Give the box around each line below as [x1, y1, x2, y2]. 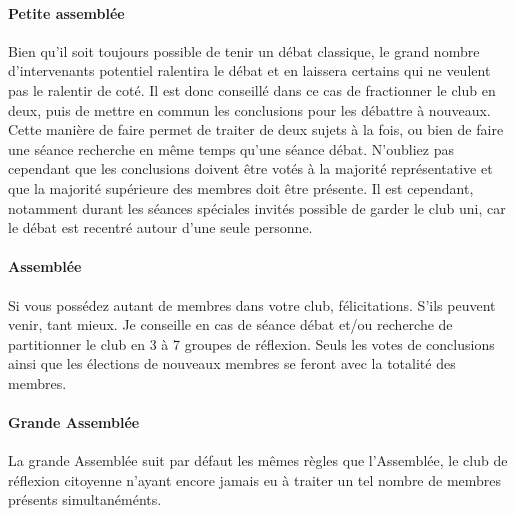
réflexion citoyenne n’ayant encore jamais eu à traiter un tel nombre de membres [8, 469, 502, 490]
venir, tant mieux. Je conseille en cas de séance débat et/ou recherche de [8, 314, 453, 335]
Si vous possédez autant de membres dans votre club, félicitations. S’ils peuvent [8, 294, 496, 315]
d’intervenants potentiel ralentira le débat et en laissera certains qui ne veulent [8, 60, 491, 81]
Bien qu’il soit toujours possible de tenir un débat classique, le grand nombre [8, 40, 480, 61]
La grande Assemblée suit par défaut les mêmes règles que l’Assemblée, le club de [8, 450, 508, 471]
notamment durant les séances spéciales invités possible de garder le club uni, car [8, 197, 506, 218]
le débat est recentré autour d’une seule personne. [8, 217, 313, 238]
